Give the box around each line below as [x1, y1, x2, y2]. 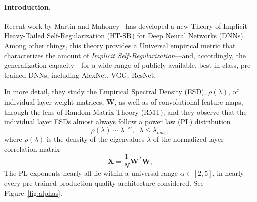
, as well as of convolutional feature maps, [114, 96, 243, 107]
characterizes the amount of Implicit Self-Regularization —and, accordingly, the [4, 50, 246, 60]
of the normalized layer [153, 134, 224, 144]
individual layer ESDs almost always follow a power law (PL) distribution [4, 116, 231, 127]
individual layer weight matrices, [4, 96, 104, 107]
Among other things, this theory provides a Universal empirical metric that [4, 40, 236, 50]
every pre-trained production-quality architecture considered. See [4, 178, 204, 188]
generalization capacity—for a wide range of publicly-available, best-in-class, [4, 60, 239, 70]
